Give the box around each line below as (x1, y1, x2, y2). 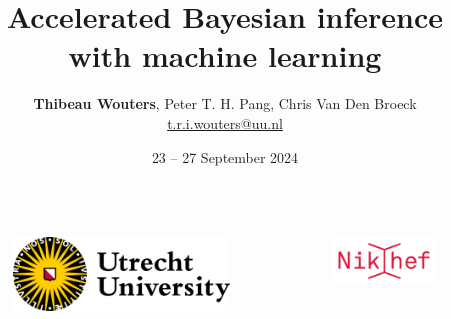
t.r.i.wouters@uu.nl (167, 112, 283, 133)
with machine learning (68, 35, 382, 76)
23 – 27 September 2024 (151, 146, 299, 167)
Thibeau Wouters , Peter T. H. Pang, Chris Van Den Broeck (33, 93, 417, 114)
